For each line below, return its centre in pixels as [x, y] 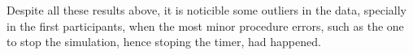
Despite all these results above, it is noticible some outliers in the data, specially [207, 10]
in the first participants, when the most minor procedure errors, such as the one [205, 25]
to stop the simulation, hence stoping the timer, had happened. [164, 42]
